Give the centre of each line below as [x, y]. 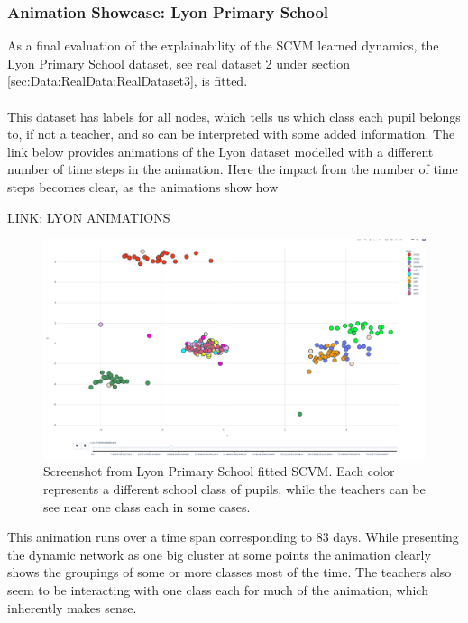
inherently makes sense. [72, 607]
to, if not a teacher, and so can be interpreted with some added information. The [231, 134]
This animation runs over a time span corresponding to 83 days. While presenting [233, 537]
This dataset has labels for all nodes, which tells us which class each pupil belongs [234, 116]
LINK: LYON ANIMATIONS [89, 217]
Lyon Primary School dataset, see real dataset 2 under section [179, 63]
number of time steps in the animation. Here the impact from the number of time [233, 169]
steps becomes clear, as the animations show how [143, 186]
